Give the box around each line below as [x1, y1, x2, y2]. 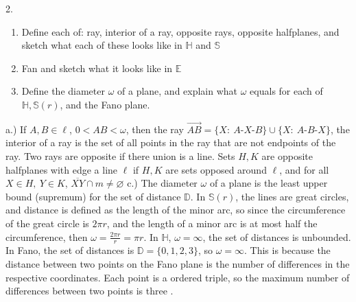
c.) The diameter [127, 176, 198, 190]
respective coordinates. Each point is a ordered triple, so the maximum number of [5, 270, 350, 284]
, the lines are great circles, [235, 189, 349, 203]
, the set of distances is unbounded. [202, 229, 351, 244]
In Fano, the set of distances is [5, 243, 134, 257]
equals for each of [250, 84, 323, 98]
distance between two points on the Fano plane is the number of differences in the [5, 256, 350, 270]
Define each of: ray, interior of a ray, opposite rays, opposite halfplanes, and [21, 24, 340, 38]
